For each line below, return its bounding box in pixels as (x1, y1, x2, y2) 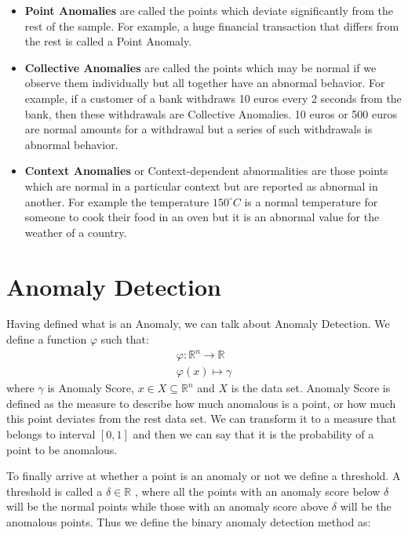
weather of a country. (24, 224, 127, 240)
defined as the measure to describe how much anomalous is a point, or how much (6, 395, 396, 411)
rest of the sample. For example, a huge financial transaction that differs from (24, 17, 399, 34)
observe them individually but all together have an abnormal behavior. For (24, 75, 385, 91)
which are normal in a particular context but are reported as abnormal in (24, 177, 378, 194)
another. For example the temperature (24, 193, 209, 209)
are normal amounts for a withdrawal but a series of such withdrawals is (24, 121, 373, 137)
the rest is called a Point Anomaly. (24, 33, 192, 49)
